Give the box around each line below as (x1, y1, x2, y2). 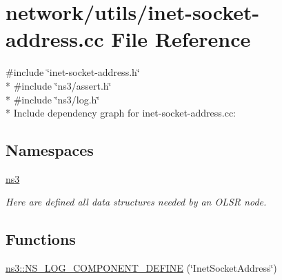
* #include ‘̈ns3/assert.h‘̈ (6, 78, 112, 92)
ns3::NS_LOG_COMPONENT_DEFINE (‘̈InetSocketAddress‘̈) (6, 261, 277, 275)
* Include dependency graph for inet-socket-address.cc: (6, 106, 236, 120)
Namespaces (6, 139, 94, 161)
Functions (6, 228, 76, 250)
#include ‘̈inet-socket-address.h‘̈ (6, 65, 140, 79)
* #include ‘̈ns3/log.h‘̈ (6, 92, 100, 106)
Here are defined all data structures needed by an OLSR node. (6, 194, 267, 209)
